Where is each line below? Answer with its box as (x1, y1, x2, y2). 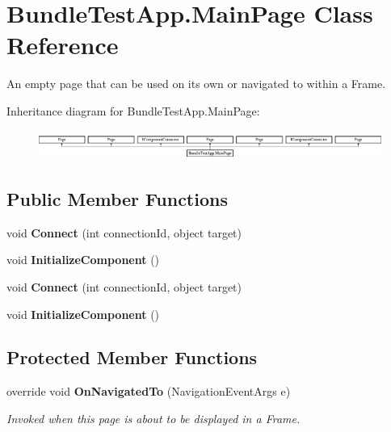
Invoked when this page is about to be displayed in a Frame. (6, 409, 301, 426)
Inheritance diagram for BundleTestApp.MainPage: (6, 102, 260, 119)
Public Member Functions (6, 186, 228, 211)
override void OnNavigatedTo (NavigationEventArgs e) (6, 383, 291, 400)
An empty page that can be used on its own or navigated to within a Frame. (6, 75, 386, 92)
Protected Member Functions (6, 345, 258, 370)
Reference (6, 28, 119, 61)
